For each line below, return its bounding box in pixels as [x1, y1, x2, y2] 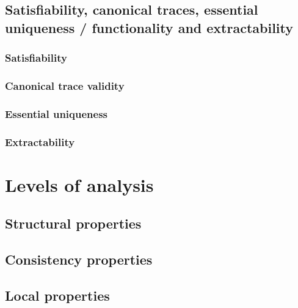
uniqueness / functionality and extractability [5, 18, 293, 37]
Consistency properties [5, 250, 153, 269]
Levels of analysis [5, 172, 154, 197]
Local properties [5, 285, 110, 304]
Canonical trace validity [5, 78, 125, 93]
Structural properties [5, 214, 142, 233]
